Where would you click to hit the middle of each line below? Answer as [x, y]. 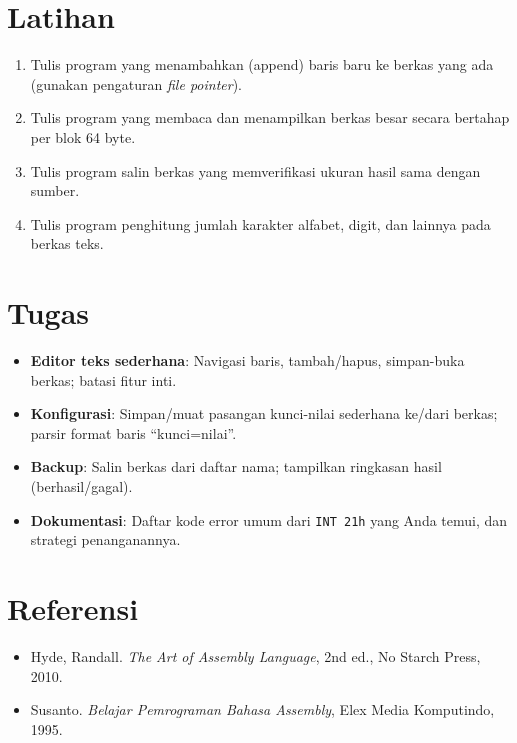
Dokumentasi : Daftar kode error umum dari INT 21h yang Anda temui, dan [269, 519]
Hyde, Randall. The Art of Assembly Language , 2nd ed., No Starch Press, [255, 655]
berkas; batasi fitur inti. [103, 379]
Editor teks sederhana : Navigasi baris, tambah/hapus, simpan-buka [247, 360]
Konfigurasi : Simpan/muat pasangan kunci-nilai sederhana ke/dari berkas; [264, 413]
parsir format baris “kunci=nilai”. [133, 432]
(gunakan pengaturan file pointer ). [136, 83]
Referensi [73, 608]
